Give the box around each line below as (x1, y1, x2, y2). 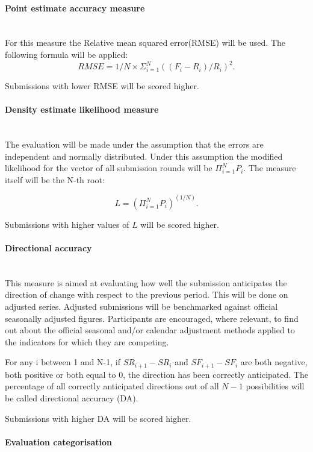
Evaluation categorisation (5, 435, 113, 448)
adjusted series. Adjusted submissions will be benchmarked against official (5, 300, 278, 313)
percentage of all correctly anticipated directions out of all (5, 380, 219, 392)
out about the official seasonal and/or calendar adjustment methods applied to (5, 324, 295, 336)
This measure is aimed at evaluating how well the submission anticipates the (5, 276, 287, 289)
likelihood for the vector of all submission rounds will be (5, 162, 212, 174)
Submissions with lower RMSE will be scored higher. (5, 80, 199, 92)
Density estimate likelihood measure (5, 103, 159, 116)
